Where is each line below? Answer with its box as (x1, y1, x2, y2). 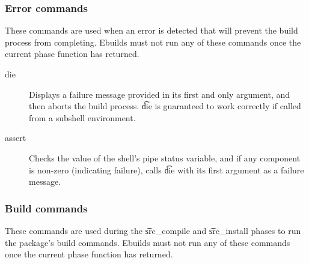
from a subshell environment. (29, 111, 136, 124)
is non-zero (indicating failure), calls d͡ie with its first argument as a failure (29, 163, 304, 176)
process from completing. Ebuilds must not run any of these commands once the (5, 35, 301, 48)
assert (5, 131, 26, 144)
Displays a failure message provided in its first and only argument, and (29, 88, 290, 100)
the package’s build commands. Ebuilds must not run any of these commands (5, 236, 290, 248)
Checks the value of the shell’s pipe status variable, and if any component (29, 151, 301, 164)
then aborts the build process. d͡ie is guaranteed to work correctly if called (29, 100, 301, 112)
